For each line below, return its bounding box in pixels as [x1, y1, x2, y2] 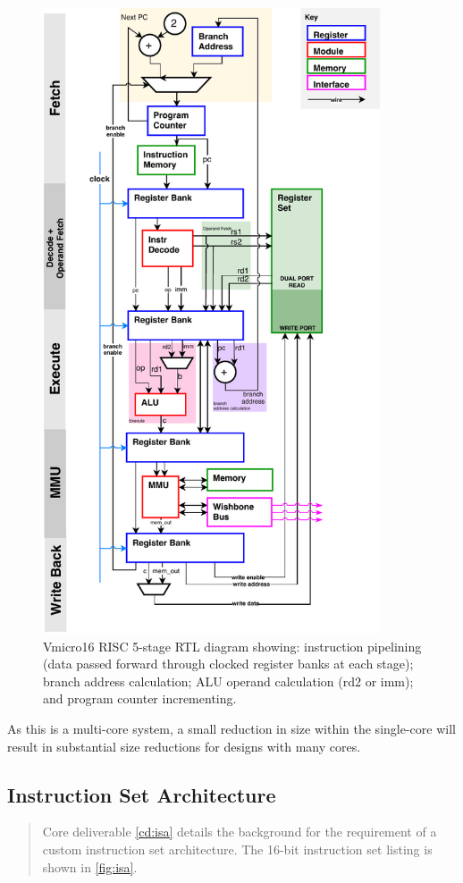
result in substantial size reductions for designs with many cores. [7, 736, 361, 755]
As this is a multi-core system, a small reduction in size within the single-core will [7, 719, 456, 738]
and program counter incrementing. [43, 689, 237, 708]
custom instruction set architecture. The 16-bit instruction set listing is [42, 840, 433, 859]
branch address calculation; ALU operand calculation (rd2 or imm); [43, 671, 414, 690]
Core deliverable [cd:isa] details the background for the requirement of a [42, 822, 437, 841]
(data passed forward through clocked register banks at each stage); [43, 654, 414, 673]
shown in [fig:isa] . [42, 857, 138, 876]
